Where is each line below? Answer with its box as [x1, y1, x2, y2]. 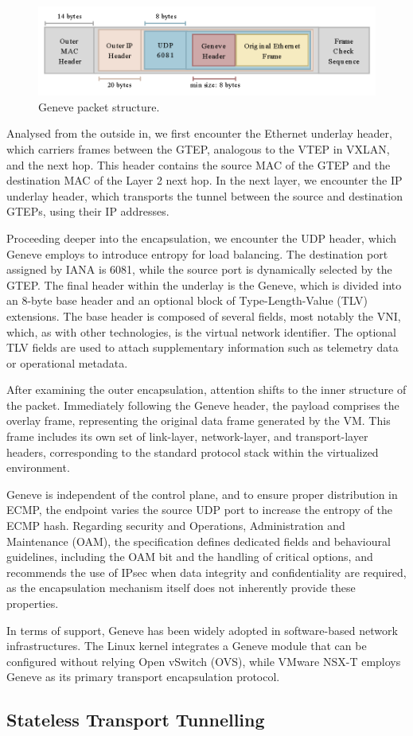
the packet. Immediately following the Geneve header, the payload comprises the [6, 396, 399, 413]
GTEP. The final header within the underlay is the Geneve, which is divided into [6, 276, 402, 293]
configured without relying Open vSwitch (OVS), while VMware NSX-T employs [6, 652, 401, 669]
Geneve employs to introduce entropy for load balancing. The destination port [6, 245, 388, 262]
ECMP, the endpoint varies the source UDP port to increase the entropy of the [6, 501, 392, 518]
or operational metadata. [6, 354, 128, 371]
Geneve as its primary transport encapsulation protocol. [6, 668, 280, 685]
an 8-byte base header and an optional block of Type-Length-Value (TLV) [6, 292, 368, 309]
